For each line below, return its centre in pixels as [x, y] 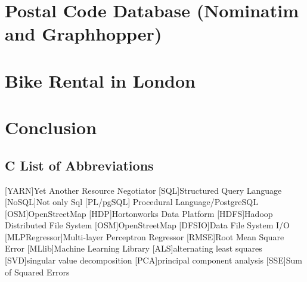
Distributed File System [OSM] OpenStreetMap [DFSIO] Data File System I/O [147, 225]
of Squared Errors [37, 272]
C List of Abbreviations [79, 165]
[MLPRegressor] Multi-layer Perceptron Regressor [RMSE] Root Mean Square [145, 236]
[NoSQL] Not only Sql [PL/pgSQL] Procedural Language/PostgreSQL [131, 202]
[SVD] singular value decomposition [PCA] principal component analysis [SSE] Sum [153, 260]
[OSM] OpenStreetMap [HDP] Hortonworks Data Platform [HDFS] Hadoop [139, 213]
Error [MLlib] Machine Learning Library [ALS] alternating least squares [134, 248]
